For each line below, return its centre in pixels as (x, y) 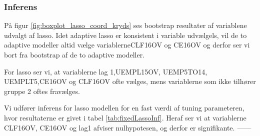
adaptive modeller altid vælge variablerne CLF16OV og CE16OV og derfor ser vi (127, 45)
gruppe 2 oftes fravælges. (42, 91)
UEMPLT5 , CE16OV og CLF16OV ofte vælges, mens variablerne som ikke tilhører (130, 81)
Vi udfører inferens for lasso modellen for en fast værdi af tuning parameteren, (124, 108)
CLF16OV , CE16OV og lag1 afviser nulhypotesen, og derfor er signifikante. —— (128, 127)
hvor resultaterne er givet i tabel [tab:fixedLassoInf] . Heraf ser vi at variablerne (125, 117)
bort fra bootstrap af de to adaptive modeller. (74, 54)
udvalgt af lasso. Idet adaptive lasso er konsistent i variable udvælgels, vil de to (125, 35)
